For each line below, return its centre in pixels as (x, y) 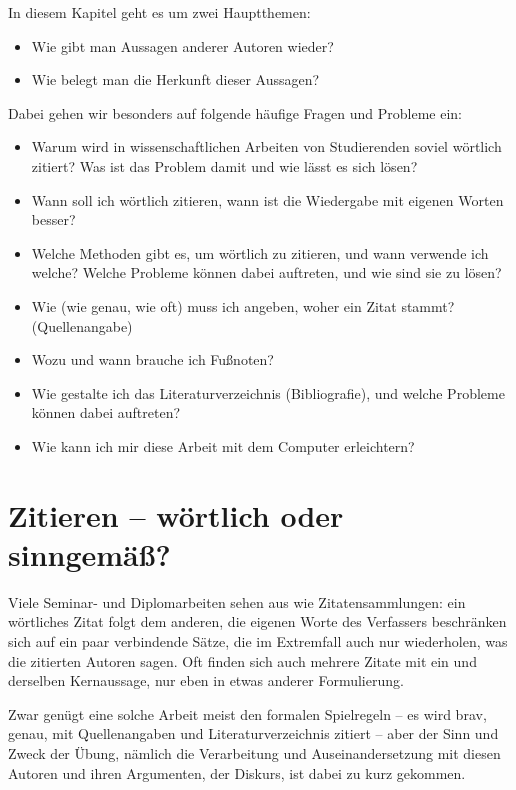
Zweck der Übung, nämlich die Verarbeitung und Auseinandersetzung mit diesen (254, 752)
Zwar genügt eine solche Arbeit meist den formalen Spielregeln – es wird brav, (247, 713)
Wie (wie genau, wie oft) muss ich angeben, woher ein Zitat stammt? (243, 305)
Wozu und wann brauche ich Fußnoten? (152, 359)
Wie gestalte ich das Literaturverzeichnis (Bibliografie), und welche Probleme (268, 392)
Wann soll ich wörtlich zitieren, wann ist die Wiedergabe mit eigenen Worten (267, 199)
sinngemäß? (89, 553)
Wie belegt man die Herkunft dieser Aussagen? (175, 79)
